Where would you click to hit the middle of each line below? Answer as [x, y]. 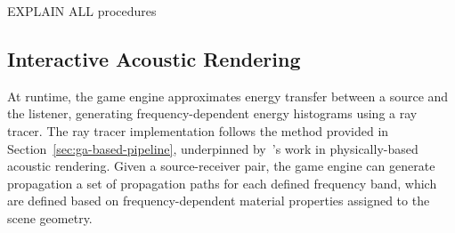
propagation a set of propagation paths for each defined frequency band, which [222, 183]
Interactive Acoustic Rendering [154, 58]
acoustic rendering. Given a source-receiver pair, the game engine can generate [221, 166]
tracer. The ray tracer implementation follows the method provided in [198, 130]
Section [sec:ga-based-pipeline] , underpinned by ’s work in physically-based [213, 148]
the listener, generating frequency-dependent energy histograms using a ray [212, 113]
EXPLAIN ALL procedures [82, 11]
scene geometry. [50, 217]
